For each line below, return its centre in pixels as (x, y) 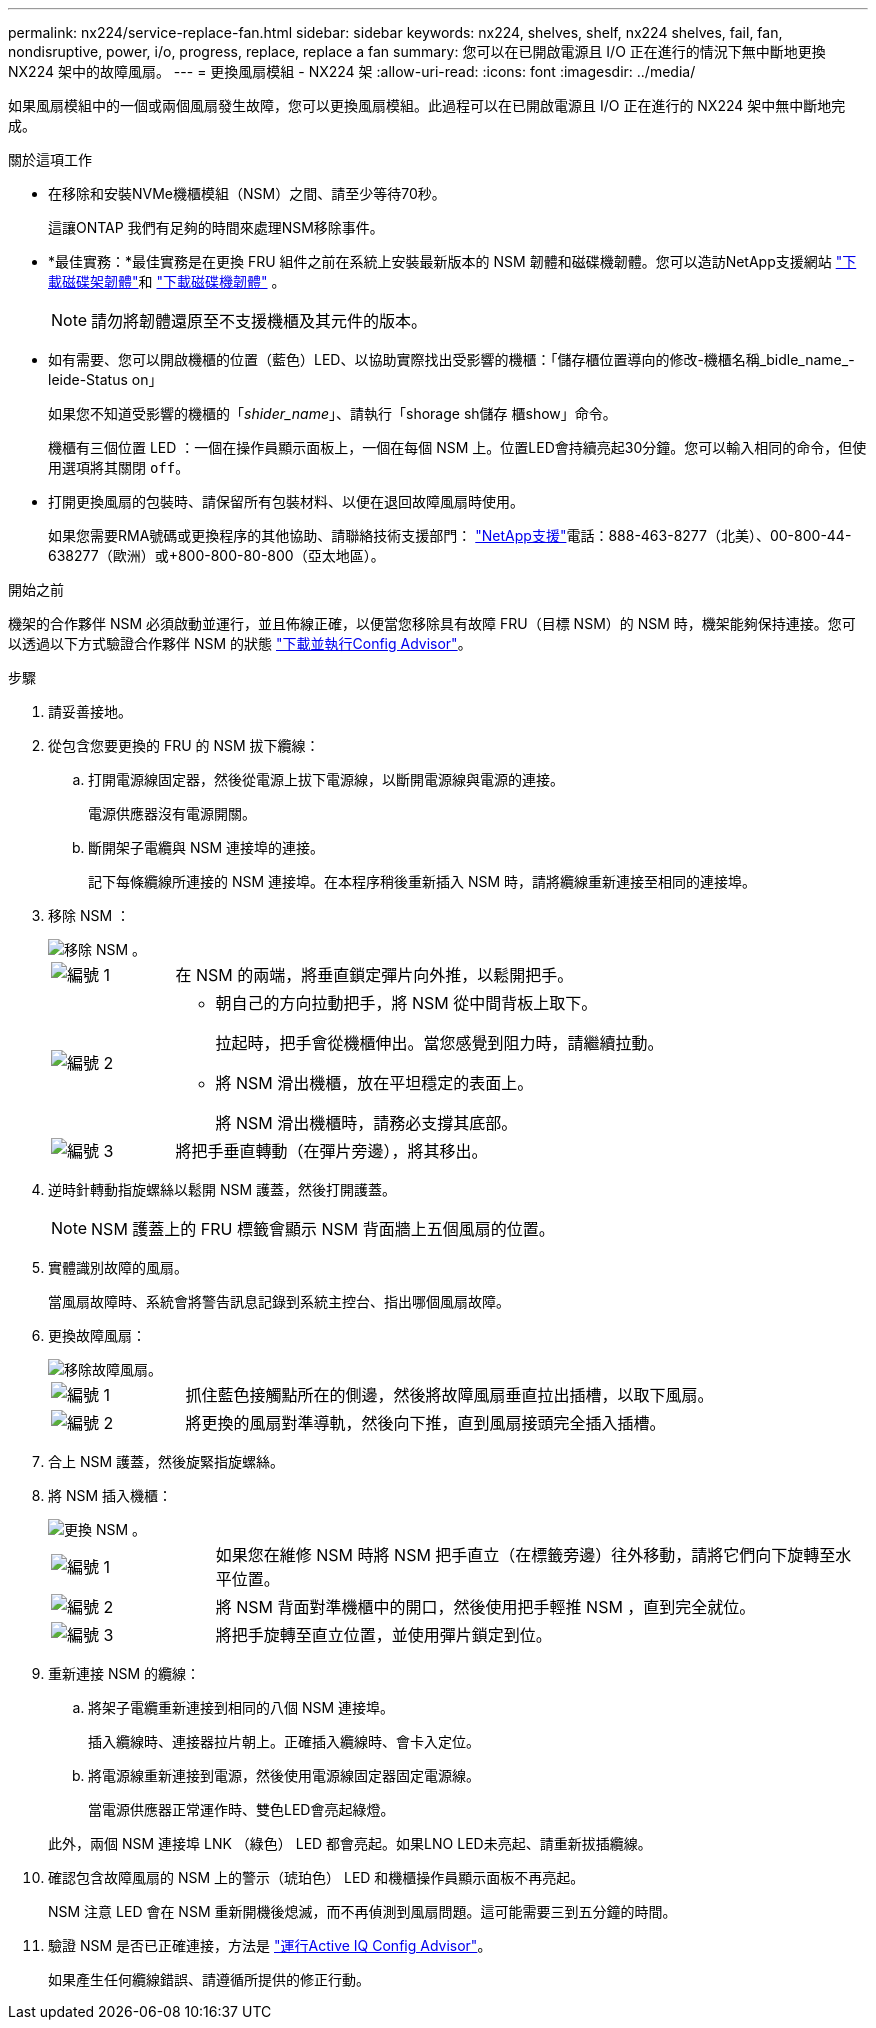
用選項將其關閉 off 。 (119, 467)
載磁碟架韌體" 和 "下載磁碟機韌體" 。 (167, 281)
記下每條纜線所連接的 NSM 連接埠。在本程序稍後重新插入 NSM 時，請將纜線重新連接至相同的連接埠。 (422, 881)
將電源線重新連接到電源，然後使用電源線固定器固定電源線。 (284, 1775)
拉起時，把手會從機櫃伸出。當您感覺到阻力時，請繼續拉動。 (439, 1043)
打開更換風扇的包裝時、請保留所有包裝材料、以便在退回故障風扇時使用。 (286, 501)
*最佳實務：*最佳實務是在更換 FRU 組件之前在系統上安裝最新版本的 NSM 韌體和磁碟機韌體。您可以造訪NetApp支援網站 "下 (452, 261)
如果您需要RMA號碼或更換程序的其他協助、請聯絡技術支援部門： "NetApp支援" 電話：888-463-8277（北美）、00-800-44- (450, 535)
